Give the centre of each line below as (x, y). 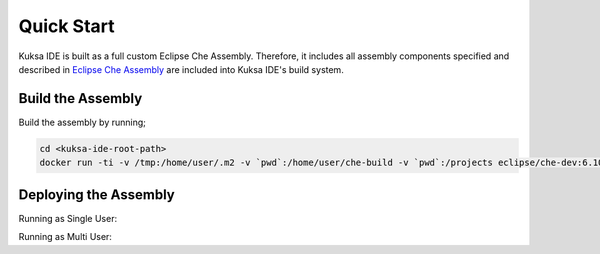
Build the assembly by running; (82, 122)
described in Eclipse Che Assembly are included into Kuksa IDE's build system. (181, 69)
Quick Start (66, 26)
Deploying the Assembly (96, 194)
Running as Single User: (68, 218)
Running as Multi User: (65, 237)
